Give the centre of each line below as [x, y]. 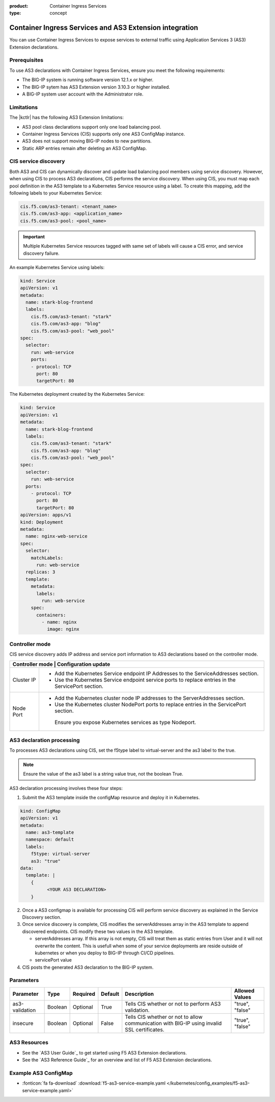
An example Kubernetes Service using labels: [57, 267]
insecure [23, 1023]
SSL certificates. [145, 1029]
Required [84, 994]
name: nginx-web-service [57, 536]
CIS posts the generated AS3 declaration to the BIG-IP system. [88, 967]
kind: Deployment [42, 522]
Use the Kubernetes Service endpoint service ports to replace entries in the [145, 680]
